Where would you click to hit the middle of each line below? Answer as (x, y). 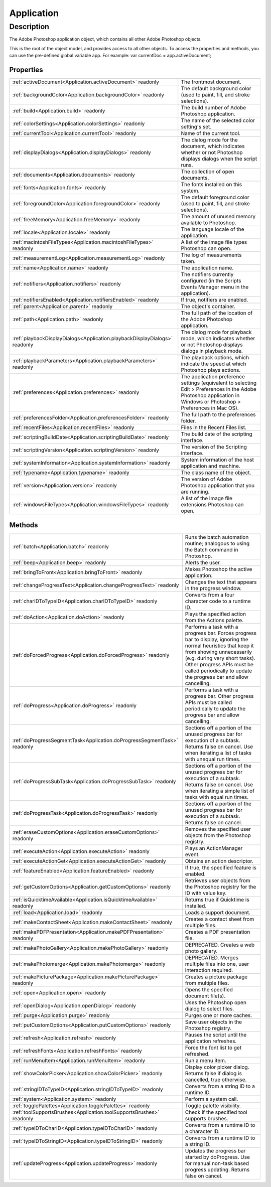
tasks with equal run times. (217, 797)
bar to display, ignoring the (217, 639)
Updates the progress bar (215, 1150)
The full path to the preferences (218, 415)
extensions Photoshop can (212, 505)
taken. (188, 261)
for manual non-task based (217, 1163)
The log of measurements (211, 255)
